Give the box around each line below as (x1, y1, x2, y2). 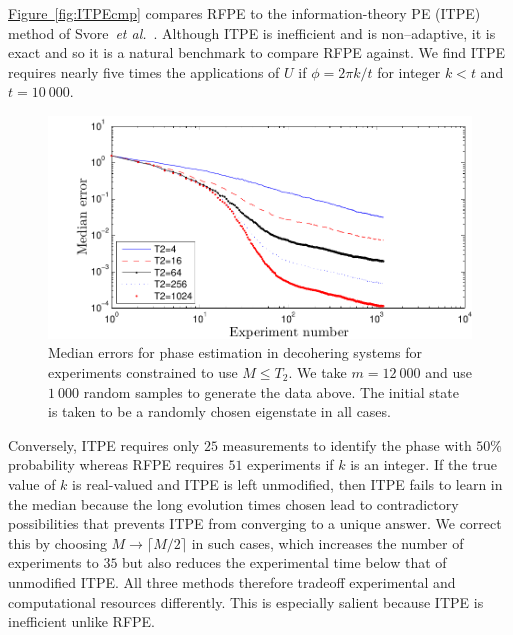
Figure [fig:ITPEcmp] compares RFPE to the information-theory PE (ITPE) (8, 3, 481, 23)
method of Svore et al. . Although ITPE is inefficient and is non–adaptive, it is (8, 22, 496, 43)
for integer (377, 61, 441, 82)
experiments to (8, 552, 99, 573)
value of (8, 473, 56, 494)
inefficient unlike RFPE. (8, 611, 156, 632)
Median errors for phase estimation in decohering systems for (48, 342, 423, 363)
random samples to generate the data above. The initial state (83, 381, 459, 402)
